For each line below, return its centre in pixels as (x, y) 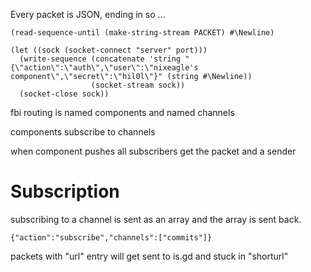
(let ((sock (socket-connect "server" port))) (109, 50)
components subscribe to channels (83, 132)
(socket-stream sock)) (138, 85)
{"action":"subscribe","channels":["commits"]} (111, 237)
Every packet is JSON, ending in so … (88, 14)
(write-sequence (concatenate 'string (100, 59)
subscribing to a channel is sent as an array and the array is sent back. (156, 219)
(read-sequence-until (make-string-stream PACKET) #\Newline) (142, 33)
